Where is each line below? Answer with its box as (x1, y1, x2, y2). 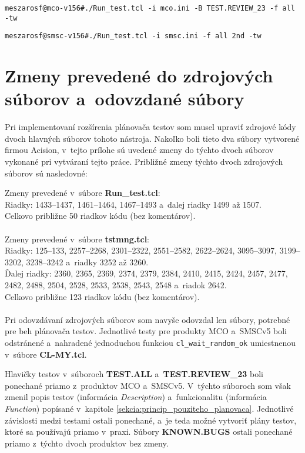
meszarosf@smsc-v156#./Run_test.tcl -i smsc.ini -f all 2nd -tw (5, 32, 262, 41)
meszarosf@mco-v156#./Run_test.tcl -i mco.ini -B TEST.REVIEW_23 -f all (5, 4, 295, 12)
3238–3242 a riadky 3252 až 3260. (26, 255, 149, 268)
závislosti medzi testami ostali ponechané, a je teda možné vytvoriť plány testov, (5, 414, 297, 426)
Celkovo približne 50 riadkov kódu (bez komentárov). (5, 209, 196, 222)
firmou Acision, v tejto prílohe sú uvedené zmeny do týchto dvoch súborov (5, 144, 274, 156)
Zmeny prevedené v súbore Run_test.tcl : (5, 186, 160, 199)
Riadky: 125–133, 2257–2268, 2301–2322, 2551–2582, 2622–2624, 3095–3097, (5, 244, 277, 257)
